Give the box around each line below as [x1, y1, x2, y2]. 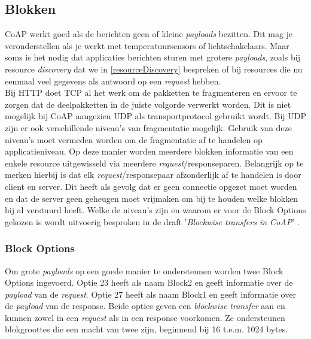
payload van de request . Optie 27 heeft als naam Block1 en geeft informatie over [5, 287, 296, 300]
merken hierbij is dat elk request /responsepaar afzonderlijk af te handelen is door [5, 168, 301, 181]
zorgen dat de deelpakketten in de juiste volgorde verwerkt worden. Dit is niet [5, 98, 291, 110]
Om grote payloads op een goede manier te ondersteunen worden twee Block [5, 264, 283, 277]
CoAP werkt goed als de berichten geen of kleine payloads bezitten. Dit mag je [5, 28, 293, 40]
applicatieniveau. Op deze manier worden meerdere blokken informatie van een [5, 145, 294, 158]
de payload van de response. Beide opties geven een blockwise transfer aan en [5, 299, 285, 312]
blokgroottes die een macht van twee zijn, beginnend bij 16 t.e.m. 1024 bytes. [5, 323, 288, 335]
